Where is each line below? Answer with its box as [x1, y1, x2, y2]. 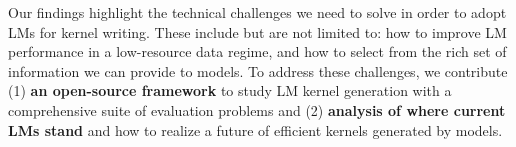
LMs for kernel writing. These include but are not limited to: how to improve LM [8, 21, 507, 42]
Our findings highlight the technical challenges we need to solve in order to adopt [8, 2, 507, 22]
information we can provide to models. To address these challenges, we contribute [8, 60, 508, 81]
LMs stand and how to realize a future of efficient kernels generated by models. [8, 119, 503, 140]
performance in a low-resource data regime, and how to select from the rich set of [8, 41, 507, 62]
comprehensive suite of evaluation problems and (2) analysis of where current [8, 99, 506, 120]
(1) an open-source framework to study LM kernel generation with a [8, 80, 452, 101]
